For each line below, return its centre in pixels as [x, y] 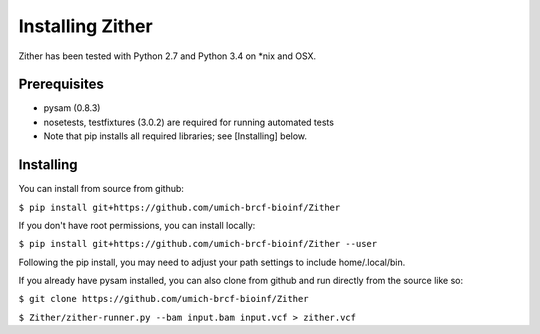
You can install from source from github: [101, 189]
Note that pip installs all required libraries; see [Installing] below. [175, 136]
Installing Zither [86, 26]
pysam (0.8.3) [72, 108]
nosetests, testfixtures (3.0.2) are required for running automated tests [189, 122]
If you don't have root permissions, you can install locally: [137, 225]
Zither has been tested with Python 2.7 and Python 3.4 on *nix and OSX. [167, 56]
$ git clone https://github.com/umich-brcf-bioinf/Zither [163, 299]
